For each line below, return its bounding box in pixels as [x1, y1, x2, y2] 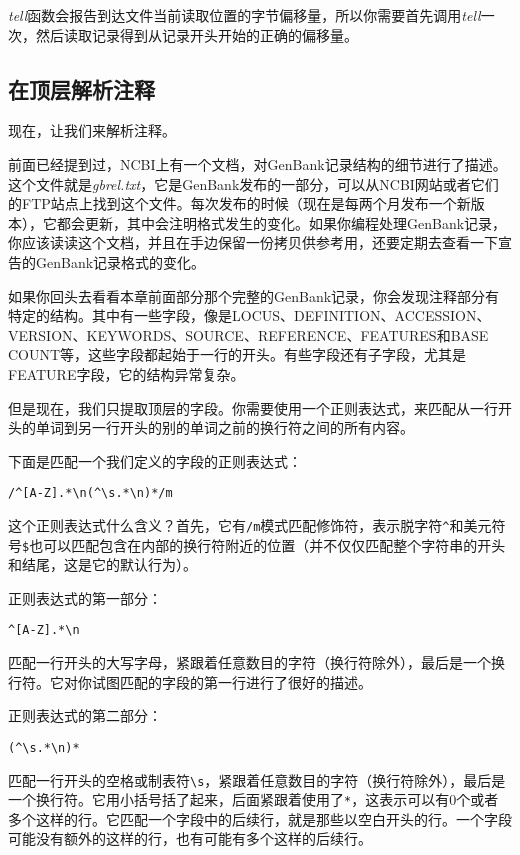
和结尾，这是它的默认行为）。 [8, 554, 197, 575]
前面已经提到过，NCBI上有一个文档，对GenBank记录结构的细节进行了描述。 [8, 153, 507, 174]
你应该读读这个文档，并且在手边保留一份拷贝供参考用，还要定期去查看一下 [8, 232, 498, 253]
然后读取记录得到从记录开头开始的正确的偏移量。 [35, 24, 358, 45]
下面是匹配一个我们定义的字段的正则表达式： [8, 450, 302, 471]
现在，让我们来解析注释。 [8, 120, 176, 141]
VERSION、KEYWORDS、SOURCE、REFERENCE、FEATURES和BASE [8, 324, 489, 345]
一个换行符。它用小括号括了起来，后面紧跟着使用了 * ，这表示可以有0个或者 [8, 789, 499, 810]
